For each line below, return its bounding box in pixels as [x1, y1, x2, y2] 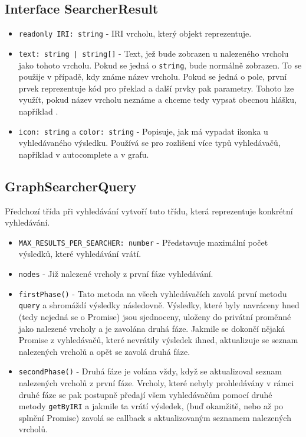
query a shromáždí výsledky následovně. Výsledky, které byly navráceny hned [18, 299, 300, 311]
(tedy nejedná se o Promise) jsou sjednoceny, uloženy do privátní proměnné [18, 311, 291, 322]
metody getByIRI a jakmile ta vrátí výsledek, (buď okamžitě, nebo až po [18, 400, 284, 412]
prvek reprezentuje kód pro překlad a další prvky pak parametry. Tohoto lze [18, 81, 294, 94]
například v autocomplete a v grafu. [18, 148, 149, 160]
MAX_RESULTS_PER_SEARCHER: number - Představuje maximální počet [18, 236, 268, 248]
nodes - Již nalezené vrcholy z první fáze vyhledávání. [18, 268, 213, 280]
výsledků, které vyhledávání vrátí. [18, 247, 142, 260]
